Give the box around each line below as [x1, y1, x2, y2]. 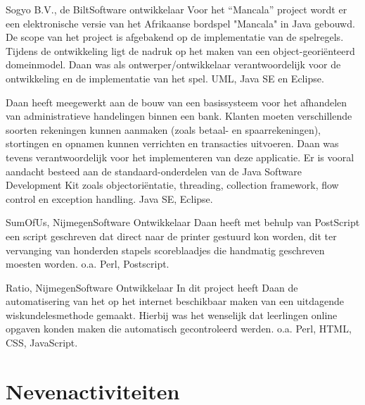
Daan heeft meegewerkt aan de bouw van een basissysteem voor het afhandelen [6, 94, 347, 109]
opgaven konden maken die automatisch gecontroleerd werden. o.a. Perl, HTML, [6, 321, 352, 336]
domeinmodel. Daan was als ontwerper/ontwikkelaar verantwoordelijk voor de [6, 57, 341, 72]
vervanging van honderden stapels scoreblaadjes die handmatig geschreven [6, 242, 325, 257]
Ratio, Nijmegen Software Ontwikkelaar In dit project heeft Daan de [6, 280, 298, 294]
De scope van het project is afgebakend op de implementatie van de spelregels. [6, 30, 344, 44]
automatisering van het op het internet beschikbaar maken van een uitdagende [6, 294, 344, 309]
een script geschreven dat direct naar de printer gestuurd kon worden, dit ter [6, 228, 337, 243]
